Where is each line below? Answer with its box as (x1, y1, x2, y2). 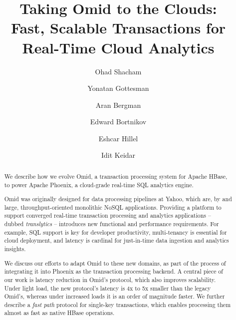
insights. (4, 245, 26, 253)
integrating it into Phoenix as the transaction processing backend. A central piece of (4, 267, 224, 276)
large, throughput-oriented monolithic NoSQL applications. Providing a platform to (4, 203, 222, 211)
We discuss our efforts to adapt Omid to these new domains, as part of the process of (4, 259, 226, 267)
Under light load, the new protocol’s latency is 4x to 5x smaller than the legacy (4, 284, 211, 292)
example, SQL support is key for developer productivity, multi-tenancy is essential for (4, 228, 227, 236)
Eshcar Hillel (98, 133, 138, 143)
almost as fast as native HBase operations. (4, 309, 115, 317)
